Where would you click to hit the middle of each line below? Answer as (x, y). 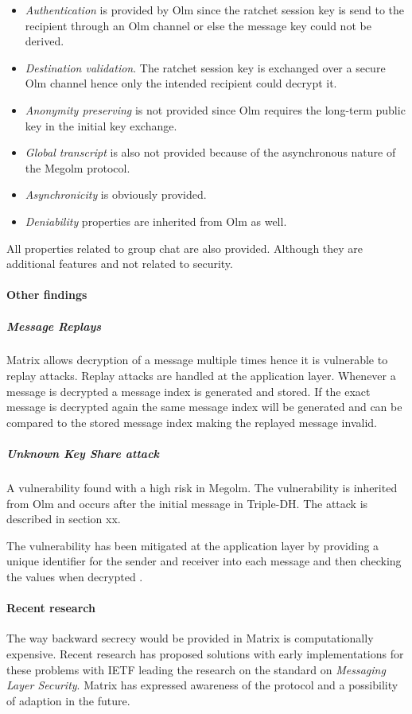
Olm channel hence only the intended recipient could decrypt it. (181, 83)
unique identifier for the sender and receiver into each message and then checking (204, 561)
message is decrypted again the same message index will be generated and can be (204, 407)
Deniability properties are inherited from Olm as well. (156, 221)
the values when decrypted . (75, 576)
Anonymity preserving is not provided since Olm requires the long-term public (215, 109)
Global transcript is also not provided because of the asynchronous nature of (210, 152)
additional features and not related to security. (120, 264)
